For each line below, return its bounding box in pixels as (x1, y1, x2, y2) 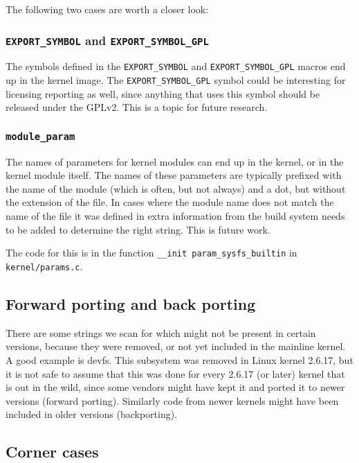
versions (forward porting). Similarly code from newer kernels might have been (6, 393, 339, 408)
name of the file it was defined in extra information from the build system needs (6, 209, 345, 223)
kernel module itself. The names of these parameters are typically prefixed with (6, 168, 342, 182)
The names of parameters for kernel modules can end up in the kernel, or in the (6, 154, 344, 168)
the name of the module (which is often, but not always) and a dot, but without (6, 181, 346, 195)
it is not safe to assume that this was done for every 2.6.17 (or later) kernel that (6, 366, 345, 381)
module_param (6, 130, 75, 142)
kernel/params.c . (6, 259, 83, 273)
